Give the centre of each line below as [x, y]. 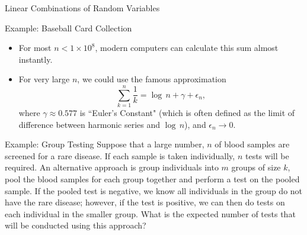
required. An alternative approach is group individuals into [112, 167]
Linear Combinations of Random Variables [82, 8]
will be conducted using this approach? [76, 225]
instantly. [36, 59]
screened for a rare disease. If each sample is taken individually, [120, 155]
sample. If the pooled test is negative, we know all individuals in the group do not [154, 190]
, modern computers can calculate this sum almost [187, 48]
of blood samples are [252, 144]
